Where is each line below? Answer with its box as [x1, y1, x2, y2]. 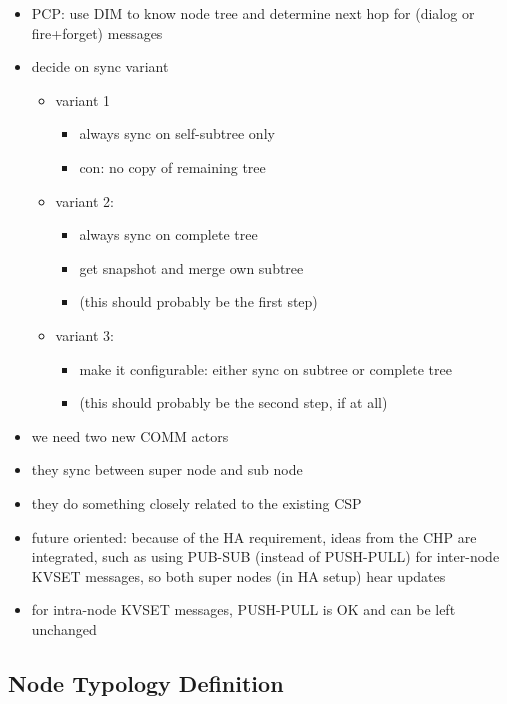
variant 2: [55, 190, 114, 211]
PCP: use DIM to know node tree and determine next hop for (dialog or [31, 3, 475, 23]
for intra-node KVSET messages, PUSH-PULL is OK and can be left [31, 599, 456, 620]
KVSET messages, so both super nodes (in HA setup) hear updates [31, 565, 446, 586]
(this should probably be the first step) [79, 291, 318, 312]
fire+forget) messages [31, 22, 163, 43]
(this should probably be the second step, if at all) [79, 392, 388, 413]
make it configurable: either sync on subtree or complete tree [79, 358, 452, 379]
